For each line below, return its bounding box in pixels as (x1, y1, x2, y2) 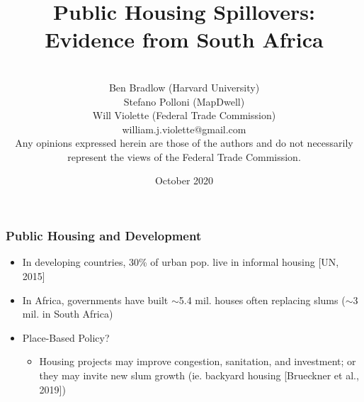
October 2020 (154, 173, 214, 188)
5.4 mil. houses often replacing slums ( (178, 292, 346, 307)
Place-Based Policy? (22, 330, 110, 345)
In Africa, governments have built (22, 292, 169, 307)
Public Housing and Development (6, 227, 202, 245)
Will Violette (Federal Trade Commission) (92, 108, 276, 123)
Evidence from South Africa (45, 25, 324, 54)
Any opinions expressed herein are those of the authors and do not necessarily (15, 135, 353, 150)
